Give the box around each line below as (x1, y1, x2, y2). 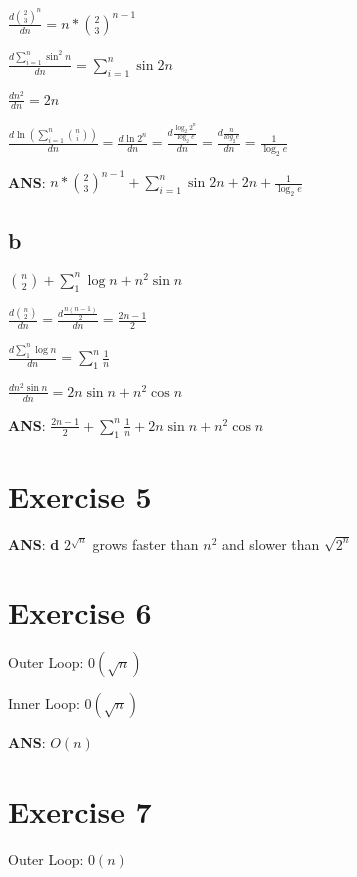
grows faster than (92, 533, 199, 554)
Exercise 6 (8, 592, 152, 633)
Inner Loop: (8, 693, 80, 714)
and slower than (222, 533, 320, 554)
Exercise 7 (8, 791, 152, 832)
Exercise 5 (8, 475, 152, 516)
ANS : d (8, 533, 60, 554)
